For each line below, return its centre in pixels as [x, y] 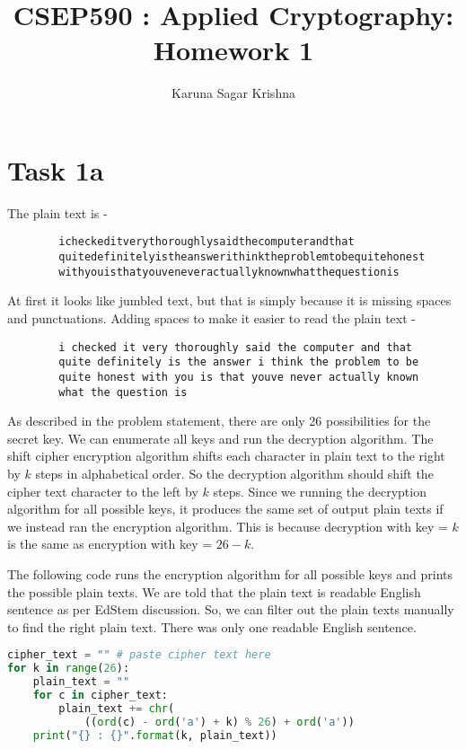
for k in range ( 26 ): [69, 669]
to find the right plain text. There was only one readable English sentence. [212, 626]
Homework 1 [233, 50]
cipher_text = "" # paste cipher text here [139, 655]
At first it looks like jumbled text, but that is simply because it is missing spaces [229, 300]
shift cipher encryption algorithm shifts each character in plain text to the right [226, 456]
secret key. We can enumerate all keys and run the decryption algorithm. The [220, 438]
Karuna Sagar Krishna [233, 93]
